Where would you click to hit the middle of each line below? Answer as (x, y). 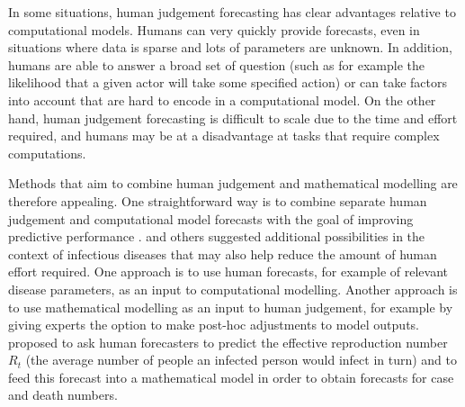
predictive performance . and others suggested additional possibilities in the (217, 236)
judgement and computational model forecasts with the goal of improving (211, 218)
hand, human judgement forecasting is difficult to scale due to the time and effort (233, 118)
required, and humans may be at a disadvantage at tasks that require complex (224, 136)
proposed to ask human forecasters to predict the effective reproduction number (228, 342)
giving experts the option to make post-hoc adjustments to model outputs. (214, 325)
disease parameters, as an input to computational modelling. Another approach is (233, 289)
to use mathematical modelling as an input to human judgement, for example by (231, 307)
